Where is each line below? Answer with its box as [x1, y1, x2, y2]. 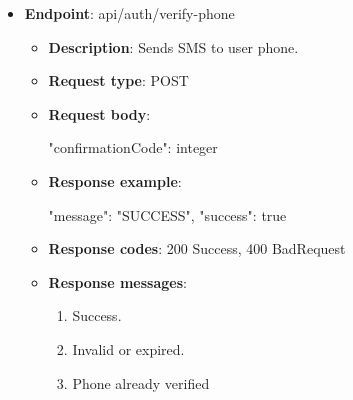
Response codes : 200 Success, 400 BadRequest [48, 238, 346, 259]
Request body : [48, 103, 151, 124]
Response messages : [48, 271, 187, 292]
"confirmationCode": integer [48, 137, 218, 158]
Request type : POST [48, 70, 189, 91]
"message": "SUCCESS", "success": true [48, 204, 287, 225]
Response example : [48, 170, 182, 191]
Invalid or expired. [72, 338, 185, 359]
